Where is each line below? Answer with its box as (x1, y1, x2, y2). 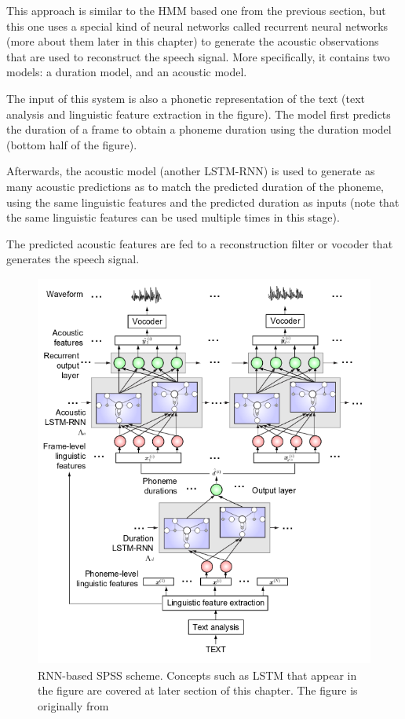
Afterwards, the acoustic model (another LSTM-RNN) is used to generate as (6, 163, 375, 179)
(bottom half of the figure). (6, 136, 137, 152)
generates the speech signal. (6, 251, 140, 267)
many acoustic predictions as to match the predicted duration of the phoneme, (6, 178, 385, 194)
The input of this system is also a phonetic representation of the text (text (6, 90, 366, 106)
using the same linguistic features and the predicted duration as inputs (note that (6, 193, 400, 210)
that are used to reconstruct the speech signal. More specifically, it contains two (6, 48, 390, 64)
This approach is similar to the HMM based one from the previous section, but (6, 2, 386, 18)
